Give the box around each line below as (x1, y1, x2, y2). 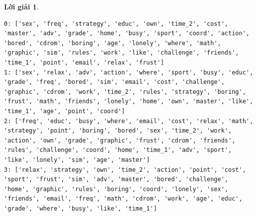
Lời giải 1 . (4, 1, 39, 11)
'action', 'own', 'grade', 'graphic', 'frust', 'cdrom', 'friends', (4, 137, 236, 144)
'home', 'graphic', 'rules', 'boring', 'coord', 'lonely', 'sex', (4, 185, 229, 193)
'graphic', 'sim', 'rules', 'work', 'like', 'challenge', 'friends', (4, 49, 239, 57)
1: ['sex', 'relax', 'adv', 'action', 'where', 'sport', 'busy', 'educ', (4, 69, 254, 76)
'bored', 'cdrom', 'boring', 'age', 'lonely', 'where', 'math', (4, 39, 221, 47)
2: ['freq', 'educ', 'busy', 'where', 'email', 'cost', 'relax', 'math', (4, 117, 254, 125)
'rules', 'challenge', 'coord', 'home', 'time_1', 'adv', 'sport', (4, 146, 232, 154)
